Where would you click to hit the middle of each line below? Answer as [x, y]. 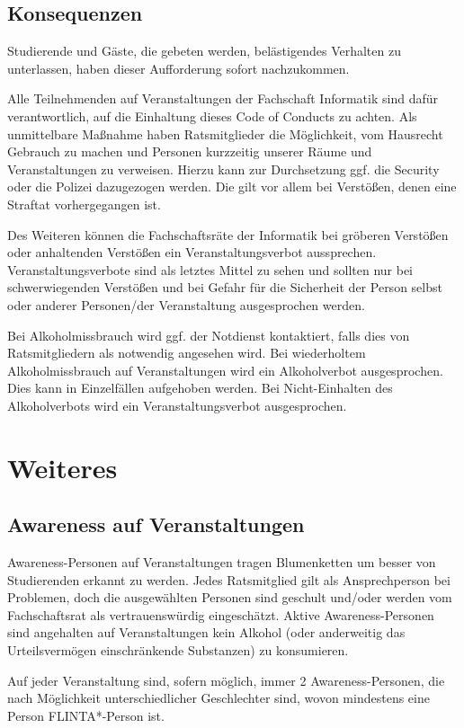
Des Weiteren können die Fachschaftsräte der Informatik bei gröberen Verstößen [228, 234]
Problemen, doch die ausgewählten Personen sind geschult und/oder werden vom [230, 597]
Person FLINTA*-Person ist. [86, 715]
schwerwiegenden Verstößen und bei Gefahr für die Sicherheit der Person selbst [225, 287]
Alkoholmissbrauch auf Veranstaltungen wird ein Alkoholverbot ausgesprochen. [225, 370]
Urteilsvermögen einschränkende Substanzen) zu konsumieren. [178, 650]
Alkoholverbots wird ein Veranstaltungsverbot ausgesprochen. [177, 405]
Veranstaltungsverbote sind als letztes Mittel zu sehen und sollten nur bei [210, 269]
